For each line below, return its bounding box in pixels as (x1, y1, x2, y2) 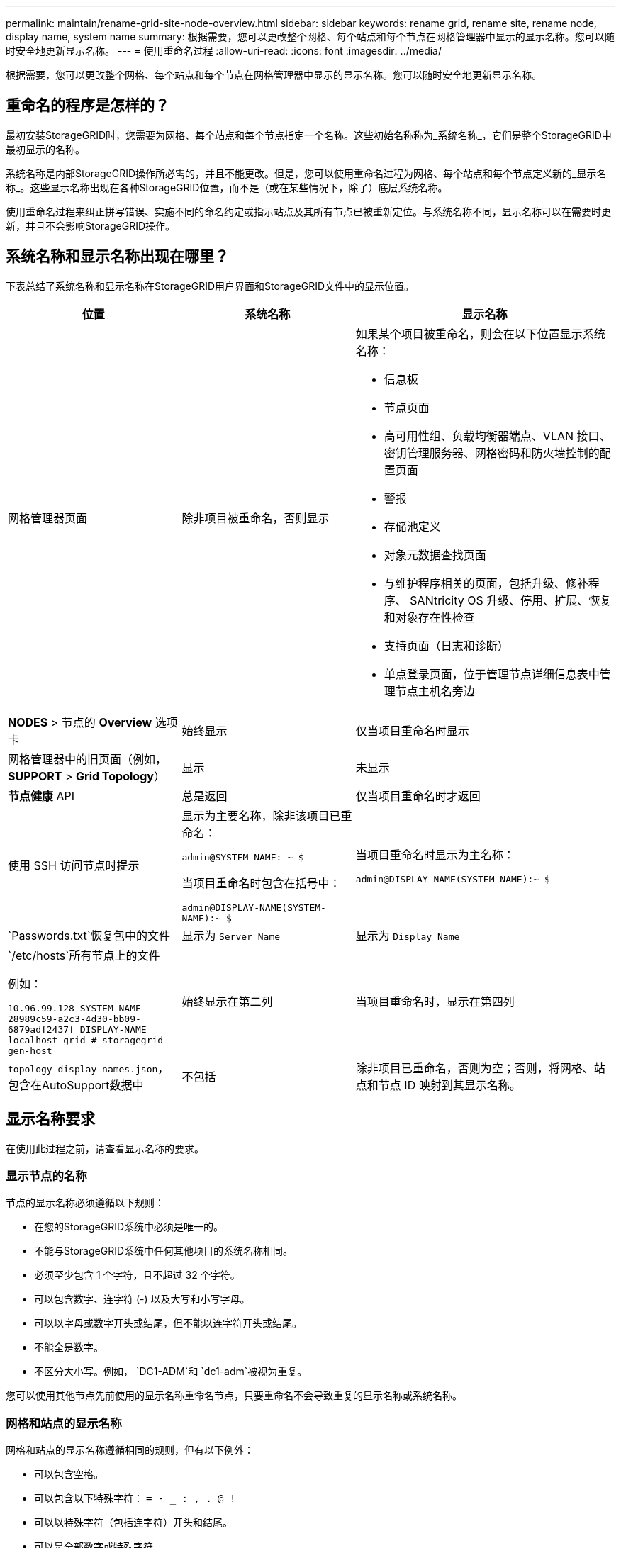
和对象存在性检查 (384, 610, 475, 624)
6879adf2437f (8, 1023, 74, 1035)
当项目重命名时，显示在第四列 (355, 994, 515, 1009)
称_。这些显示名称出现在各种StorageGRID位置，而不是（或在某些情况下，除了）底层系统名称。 (6, 181, 448, 193)
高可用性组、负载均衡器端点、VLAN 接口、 (384, 428, 611, 443)
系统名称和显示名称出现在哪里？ (6, 247, 229, 266)
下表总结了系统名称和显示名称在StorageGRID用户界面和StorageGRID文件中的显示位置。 (6, 279, 415, 292)
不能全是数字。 (34, 1341, 103, 1354)
